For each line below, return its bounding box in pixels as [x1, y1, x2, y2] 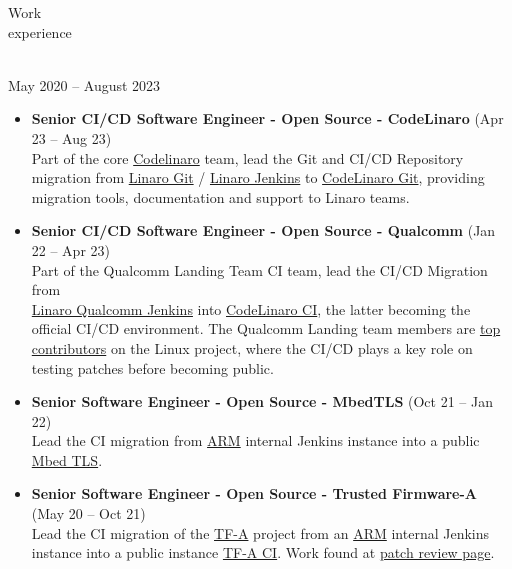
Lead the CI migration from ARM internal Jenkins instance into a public [31, 430, 480, 451]
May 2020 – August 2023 [8, 74, 161, 95]
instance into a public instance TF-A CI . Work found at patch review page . [31, 542, 495, 563]
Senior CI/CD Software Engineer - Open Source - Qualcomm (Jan [31, 220, 496, 241]
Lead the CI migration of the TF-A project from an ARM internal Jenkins [31, 522, 490, 543]
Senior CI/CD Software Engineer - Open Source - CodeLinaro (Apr [31, 108, 504, 129]
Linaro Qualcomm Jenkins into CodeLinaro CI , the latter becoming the [31, 298, 471, 319]
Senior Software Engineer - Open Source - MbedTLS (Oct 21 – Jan [31, 391, 494, 412]
